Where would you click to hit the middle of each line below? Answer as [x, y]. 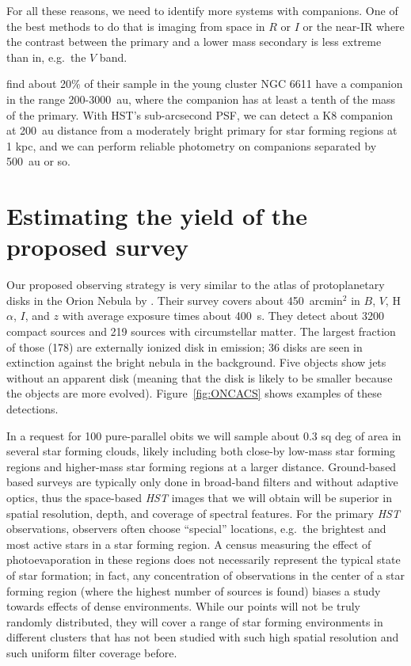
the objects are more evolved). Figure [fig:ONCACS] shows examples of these [194, 393]
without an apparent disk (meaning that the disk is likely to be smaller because [200, 377]
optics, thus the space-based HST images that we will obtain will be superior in [199, 497]
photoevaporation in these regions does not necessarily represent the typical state [204, 559]
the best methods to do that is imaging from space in [136, 26]
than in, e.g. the [46, 57]
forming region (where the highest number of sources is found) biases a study [194, 590]
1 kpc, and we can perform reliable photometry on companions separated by [192, 145]
